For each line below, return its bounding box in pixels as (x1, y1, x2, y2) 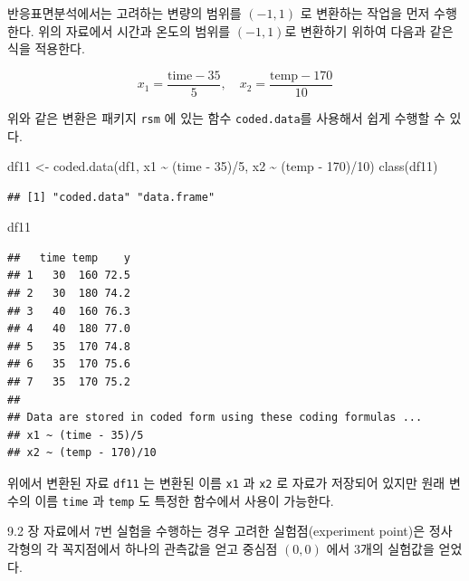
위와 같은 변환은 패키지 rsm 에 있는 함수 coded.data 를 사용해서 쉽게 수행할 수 (7, 108, 445, 127)
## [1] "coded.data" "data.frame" (7, 190, 215, 204)
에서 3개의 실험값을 (326, 538, 435, 557)
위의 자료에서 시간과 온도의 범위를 (38, 21, 231, 40)
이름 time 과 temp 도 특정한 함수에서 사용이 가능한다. (34, 491, 334, 510)
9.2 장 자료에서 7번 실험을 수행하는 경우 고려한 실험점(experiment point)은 (7, 521, 426, 540)
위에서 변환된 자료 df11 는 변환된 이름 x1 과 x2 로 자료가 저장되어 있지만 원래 (7, 473, 445, 491)
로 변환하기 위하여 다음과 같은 (284, 21, 454, 40)
